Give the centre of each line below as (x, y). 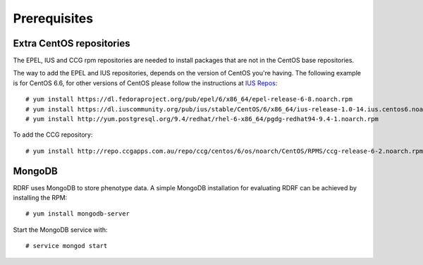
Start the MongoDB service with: (61, 230)
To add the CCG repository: (53, 135)
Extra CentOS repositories (72, 43)
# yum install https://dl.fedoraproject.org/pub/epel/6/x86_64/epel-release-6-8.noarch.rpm (189, 99)
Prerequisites (53, 18)
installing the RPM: (40, 198)
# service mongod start (67, 246)
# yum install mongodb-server (78, 214)
